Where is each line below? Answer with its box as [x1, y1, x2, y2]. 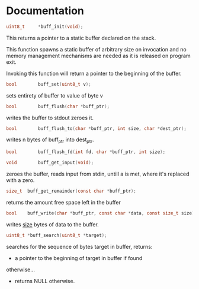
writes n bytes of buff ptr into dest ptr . [6, 136, 94, 145]
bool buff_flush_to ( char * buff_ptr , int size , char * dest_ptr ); [6, 125, 187, 131]
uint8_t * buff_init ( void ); [6, 24, 84, 30]
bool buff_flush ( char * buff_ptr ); [6, 103, 110, 109]
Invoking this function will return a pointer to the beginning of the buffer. [6, 70, 182, 77]
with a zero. [6, 176, 35, 184]
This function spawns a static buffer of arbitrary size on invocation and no [6, 46, 187, 53]
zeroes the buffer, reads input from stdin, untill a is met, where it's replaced [6, 170, 190, 177]
